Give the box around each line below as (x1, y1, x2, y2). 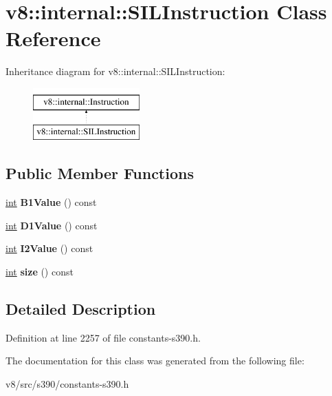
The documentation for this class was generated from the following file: (5, 353, 305, 368)
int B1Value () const (5, 195, 97, 209)
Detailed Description (5, 298, 156, 320)
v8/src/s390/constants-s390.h (5, 377, 129, 391)
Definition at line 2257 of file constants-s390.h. (5, 330, 201, 344)
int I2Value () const (5, 241, 93, 256)
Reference (5, 24, 101, 52)
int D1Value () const (5, 218, 98, 232)
